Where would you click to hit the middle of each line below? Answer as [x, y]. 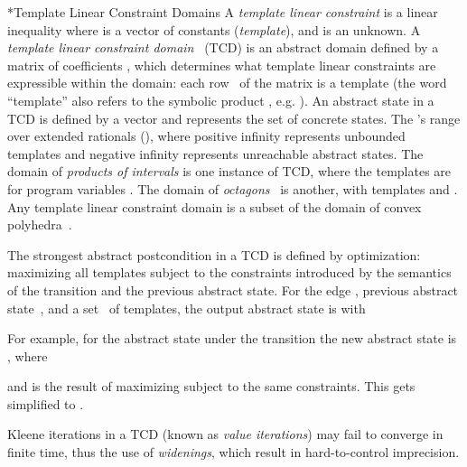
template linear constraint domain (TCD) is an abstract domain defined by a [223, 47]
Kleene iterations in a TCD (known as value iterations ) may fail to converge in [225, 434]
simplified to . [46, 403]
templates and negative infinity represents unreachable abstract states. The [215, 153]
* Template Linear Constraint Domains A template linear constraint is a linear [223, 12]
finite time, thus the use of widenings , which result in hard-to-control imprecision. [233, 452]
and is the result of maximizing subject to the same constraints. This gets [211, 386]
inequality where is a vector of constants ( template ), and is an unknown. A [214, 29]
